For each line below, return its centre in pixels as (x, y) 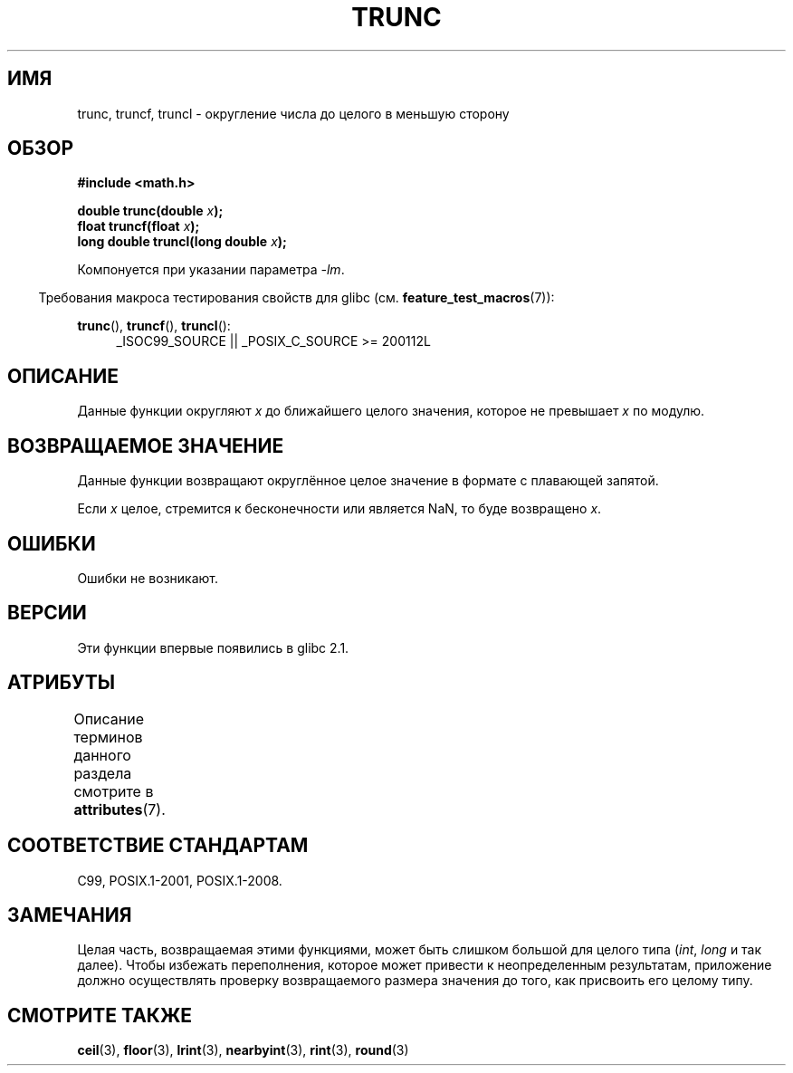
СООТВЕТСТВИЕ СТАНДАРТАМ (158, 846)
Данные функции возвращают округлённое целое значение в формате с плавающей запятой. (368, 481)
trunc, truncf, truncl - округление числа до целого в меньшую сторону (293, 113)
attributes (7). (119, 809)
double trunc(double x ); (150, 211)
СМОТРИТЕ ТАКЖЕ (100, 1015)
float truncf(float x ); (139, 226)
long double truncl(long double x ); (182, 242)
